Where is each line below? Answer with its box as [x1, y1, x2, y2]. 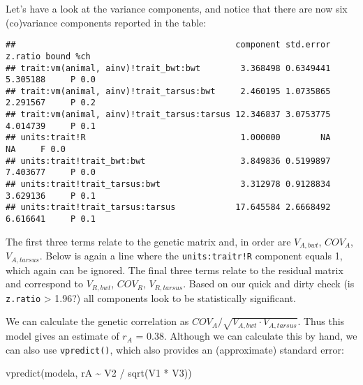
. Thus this [297, 314, 345, 329]
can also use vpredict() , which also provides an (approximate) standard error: [6, 342, 344, 356]
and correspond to [6, 276, 84, 291]
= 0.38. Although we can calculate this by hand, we [135, 329, 357, 343]
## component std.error [6, 40, 331, 50]
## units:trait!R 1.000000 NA [6, 133, 331, 143]
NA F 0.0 [6, 144, 66, 155]
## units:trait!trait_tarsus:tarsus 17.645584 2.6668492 [6, 202, 331, 213]
